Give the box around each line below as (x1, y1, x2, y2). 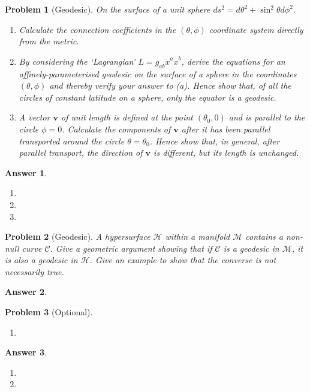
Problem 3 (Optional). (5, 306, 93, 318)
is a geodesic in (223, 242, 279, 254)
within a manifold (165, 230, 230, 243)
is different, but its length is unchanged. (154, 146, 299, 159)
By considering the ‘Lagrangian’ (19, 55, 136, 67)
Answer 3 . (5, 346, 47, 358)
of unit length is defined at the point (61, 111, 193, 123)
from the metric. (19, 35, 79, 47)
